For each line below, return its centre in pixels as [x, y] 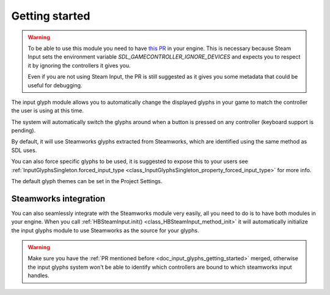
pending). [24, 131]
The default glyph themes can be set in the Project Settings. [87, 181]
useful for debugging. [55, 85]
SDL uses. [24, 150]
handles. [38, 275]
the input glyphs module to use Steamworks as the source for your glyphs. [105, 230]
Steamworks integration [58, 198]
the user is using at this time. [47, 111]
